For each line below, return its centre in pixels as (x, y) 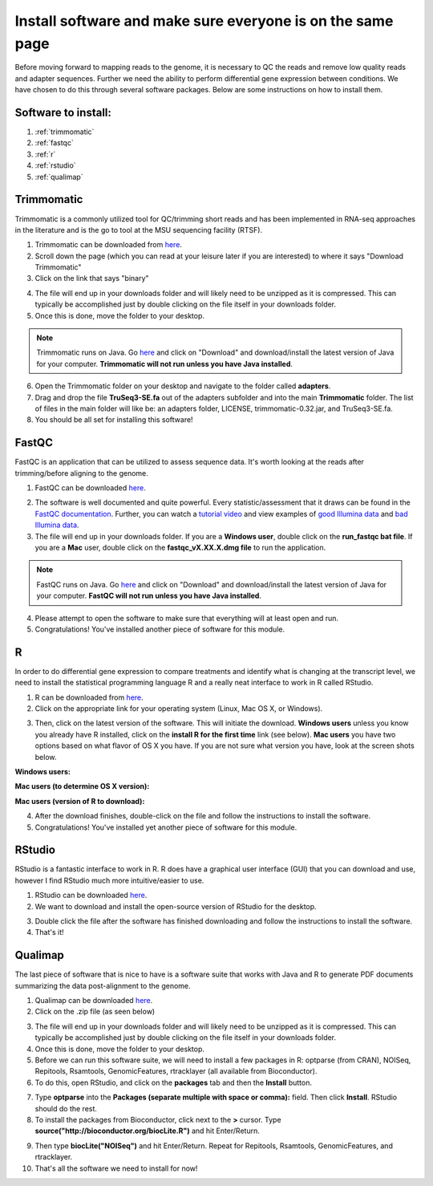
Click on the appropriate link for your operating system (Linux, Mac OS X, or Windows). (179, 709)
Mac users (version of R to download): (80, 801)
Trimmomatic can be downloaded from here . (108, 245)
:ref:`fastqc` (54, 143)
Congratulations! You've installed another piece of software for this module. (160, 629)
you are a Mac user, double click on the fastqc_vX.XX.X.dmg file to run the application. (180, 547)
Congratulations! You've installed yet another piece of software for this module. (166, 827)
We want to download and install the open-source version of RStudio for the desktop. (176, 906)
